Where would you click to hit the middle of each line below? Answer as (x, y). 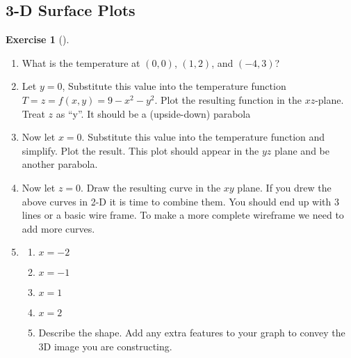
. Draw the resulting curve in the (151, 187)
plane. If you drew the (284, 187)
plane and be (302, 150)
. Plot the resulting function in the (228, 99)
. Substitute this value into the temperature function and (203, 137)
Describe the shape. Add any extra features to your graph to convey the (192, 333)
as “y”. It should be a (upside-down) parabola (153, 113)
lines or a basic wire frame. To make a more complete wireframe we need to (183, 215)
